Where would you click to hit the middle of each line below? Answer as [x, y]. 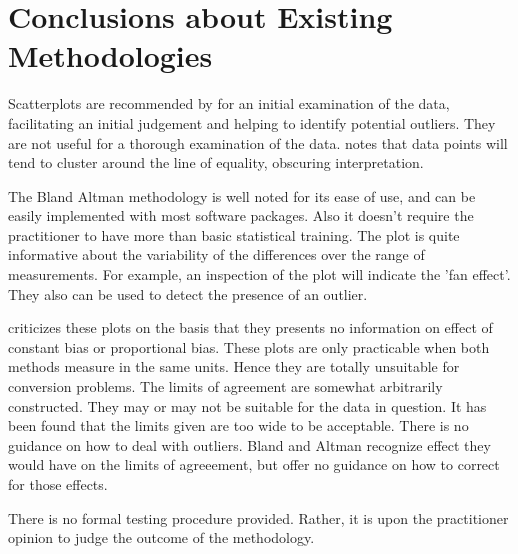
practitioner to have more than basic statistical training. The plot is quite [234, 234]
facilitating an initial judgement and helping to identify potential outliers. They [252, 122]
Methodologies [110, 55]
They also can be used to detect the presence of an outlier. [188, 293]
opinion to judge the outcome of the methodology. [161, 537]
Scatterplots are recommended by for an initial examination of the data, [229, 103]
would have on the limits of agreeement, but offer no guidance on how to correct [254, 464]
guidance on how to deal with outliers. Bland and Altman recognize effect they [249, 444]
